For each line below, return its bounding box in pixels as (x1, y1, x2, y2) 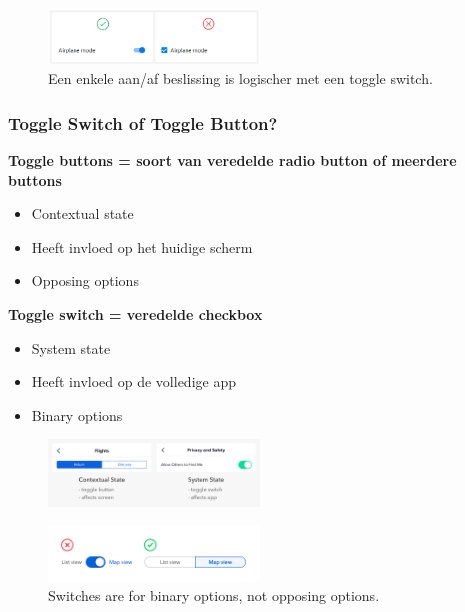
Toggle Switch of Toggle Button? (8, 110, 278, 135)
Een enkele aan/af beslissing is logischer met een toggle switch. (48, 68, 433, 89)
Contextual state (31, 203, 134, 224)
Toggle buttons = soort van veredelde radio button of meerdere (8, 150, 457, 171)
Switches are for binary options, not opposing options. (48, 585, 380, 606)
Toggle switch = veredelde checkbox (8, 304, 263, 325)
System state (31, 337, 111, 358)
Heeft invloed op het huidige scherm (31, 236, 253, 257)
